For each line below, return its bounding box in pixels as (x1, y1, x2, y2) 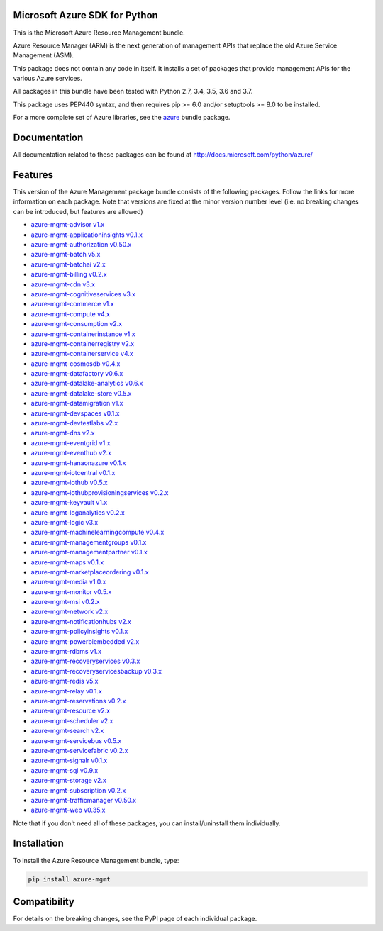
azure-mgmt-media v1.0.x (30, 578, 106, 586)
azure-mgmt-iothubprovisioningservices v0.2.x (30, 488, 169, 496)
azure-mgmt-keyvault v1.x (30, 498, 108, 507)
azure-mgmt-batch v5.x (30, 250, 101, 259)
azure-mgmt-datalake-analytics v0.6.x (30, 379, 143, 388)
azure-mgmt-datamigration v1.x (30, 399, 123, 408)
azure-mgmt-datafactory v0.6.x (30, 369, 123, 378)
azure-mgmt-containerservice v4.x (30, 350, 134, 358)
